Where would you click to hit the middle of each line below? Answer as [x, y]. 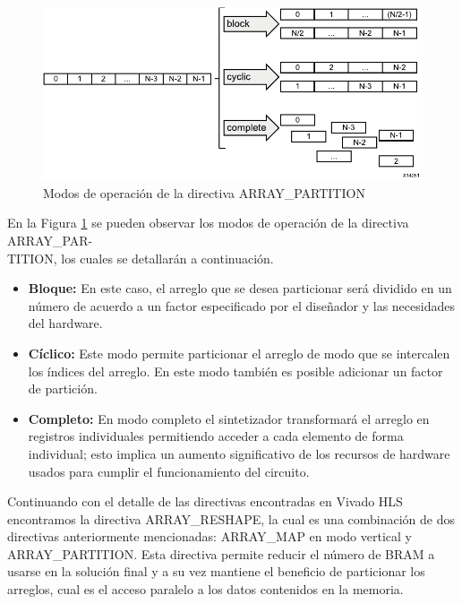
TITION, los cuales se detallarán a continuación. [141, 258]
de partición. [63, 388]
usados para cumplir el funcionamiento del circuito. [169, 471]
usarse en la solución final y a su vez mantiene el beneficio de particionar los [216, 571]
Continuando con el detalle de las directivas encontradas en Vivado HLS [205, 501]
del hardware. [65, 323]
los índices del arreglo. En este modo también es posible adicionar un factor [235, 371]
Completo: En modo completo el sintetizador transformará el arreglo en [229, 418]
